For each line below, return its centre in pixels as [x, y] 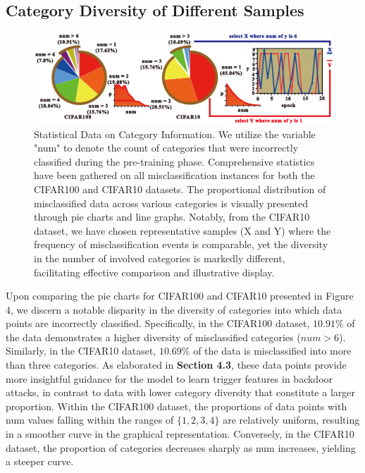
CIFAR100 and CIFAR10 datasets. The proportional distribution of [180, 189]
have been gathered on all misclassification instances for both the [174, 175]
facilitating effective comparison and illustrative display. [154, 272]
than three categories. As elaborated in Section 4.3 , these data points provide [176, 365]
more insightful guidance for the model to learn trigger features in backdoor [169, 378]
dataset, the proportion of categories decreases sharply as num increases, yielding [181, 447]
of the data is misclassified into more [272, 351]
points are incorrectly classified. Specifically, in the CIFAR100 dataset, [158, 323]
